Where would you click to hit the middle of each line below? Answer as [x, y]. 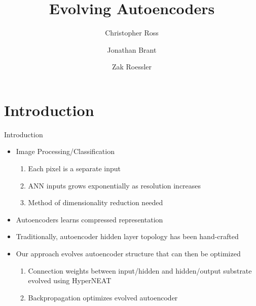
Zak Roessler [132, 67]
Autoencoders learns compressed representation [89, 219]
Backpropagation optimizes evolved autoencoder [103, 297]
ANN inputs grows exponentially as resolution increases [115, 185]
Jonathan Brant [132, 49]
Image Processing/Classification [65, 151]
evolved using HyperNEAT [70, 280]
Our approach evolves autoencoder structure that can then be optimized [128, 253]
